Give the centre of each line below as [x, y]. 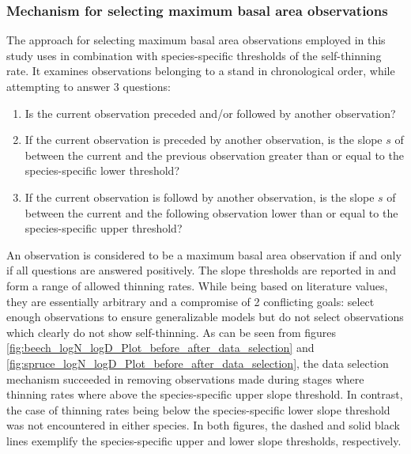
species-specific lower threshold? [102, 170]
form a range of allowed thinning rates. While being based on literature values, [197, 285]
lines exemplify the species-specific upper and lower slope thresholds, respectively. [204, 440]
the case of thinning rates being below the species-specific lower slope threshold [198, 409]
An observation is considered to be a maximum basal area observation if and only [204, 254]
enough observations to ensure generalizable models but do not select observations [205, 317]
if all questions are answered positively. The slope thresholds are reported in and [202, 270]
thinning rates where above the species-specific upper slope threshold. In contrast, [205, 394]
